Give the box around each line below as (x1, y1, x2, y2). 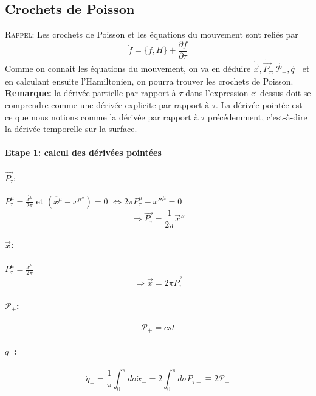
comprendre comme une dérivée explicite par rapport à (5, 98, 210, 111)
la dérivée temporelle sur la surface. (5, 122, 137, 135)
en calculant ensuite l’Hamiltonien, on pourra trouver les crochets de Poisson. (5, 74, 294, 87)
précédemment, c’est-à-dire (207, 110, 307, 123)
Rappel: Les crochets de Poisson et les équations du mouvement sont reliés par (5, 28, 298, 41)
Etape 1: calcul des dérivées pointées (5, 146, 162, 159)
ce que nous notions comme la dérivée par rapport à (5, 110, 199, 123)
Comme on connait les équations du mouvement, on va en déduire (5, 62, 251, 75)
